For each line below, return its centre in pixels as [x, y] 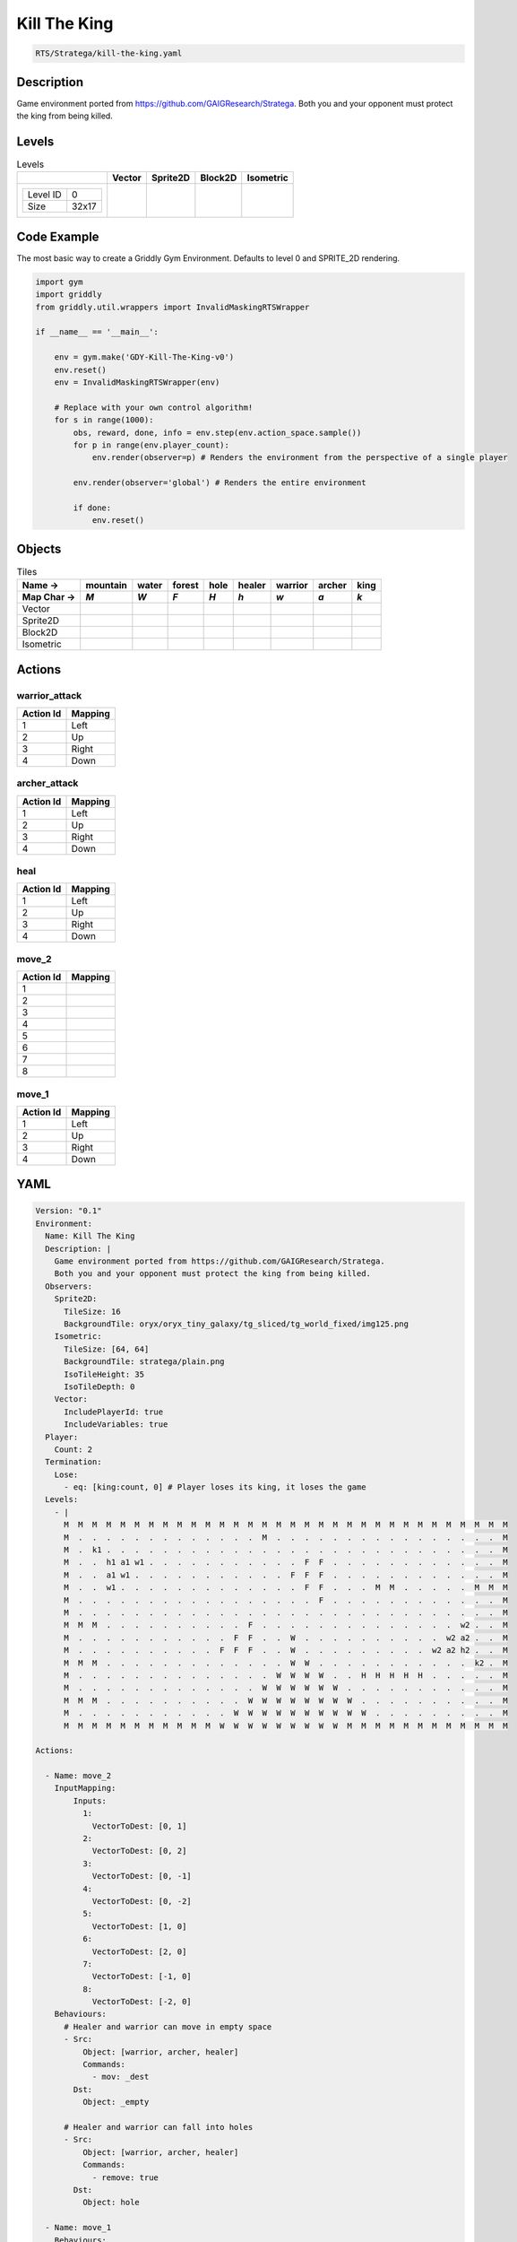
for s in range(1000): [104, 420]
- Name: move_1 [78, 2228]
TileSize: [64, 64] [107, 1349]
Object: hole [111, 2203]
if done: [92, 508]
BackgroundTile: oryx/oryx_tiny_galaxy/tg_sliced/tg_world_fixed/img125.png [237, 1324]
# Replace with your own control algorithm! [154, 407]
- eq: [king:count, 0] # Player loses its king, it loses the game [215, 1487]
